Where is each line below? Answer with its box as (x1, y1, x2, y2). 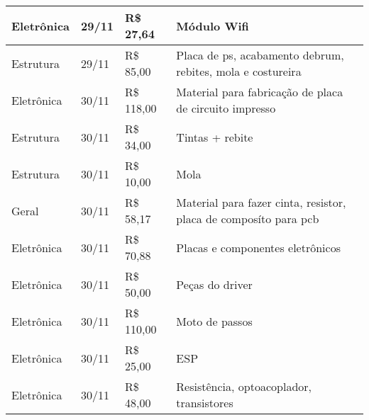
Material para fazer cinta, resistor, (176, 194, 346, 210)
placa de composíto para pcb (176, 210, 319, 227)
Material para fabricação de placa (176, 84, 343, 100)
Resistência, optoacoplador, (176, 378, 312, 395)
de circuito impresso (176, 100, 276, 116)
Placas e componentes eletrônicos (176, 239, 341, 256)
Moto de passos (176, 312, 253, 329)
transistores (176, 395, 233, 411)
